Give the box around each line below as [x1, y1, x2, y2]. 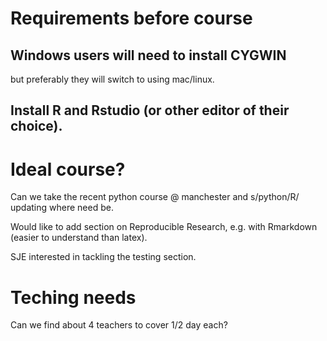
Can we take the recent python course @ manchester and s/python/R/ [10, 191, 300, 203]
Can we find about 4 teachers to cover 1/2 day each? [10, 319, 228, 331]
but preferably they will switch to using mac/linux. [10, 73, 215, 85]
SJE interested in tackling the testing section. [10, 251, 197, 263]
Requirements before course [10, 7, 253, 30]
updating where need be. [10, 202, 114, 214]
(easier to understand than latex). [10, 232, 148, 244]
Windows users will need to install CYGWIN [10, 47, 287, 64]
